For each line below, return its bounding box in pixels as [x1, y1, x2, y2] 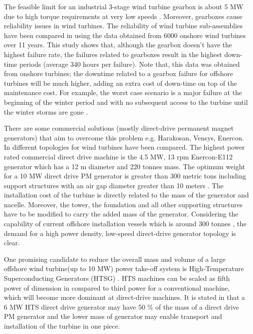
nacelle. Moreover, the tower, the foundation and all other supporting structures [4, 199, 243, 209]
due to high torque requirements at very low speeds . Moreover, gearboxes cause [4, 11, 243, 21]
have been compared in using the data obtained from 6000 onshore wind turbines [4, 30, 246, 40]
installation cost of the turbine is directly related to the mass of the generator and [4, 190, 249, 200]
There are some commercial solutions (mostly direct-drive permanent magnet [4, 123, 234, 133]
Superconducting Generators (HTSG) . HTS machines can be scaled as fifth [4, 273, 230, 283]
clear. [4, 237, 20, 248]
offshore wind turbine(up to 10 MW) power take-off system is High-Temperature [4, 263, 244, 274]
